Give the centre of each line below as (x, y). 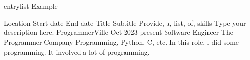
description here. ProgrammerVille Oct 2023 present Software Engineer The (119, 32)
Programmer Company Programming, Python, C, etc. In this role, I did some (122, 42)
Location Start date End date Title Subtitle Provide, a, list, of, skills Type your (125, 22)
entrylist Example (31, 6)
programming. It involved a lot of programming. (77, 51)
